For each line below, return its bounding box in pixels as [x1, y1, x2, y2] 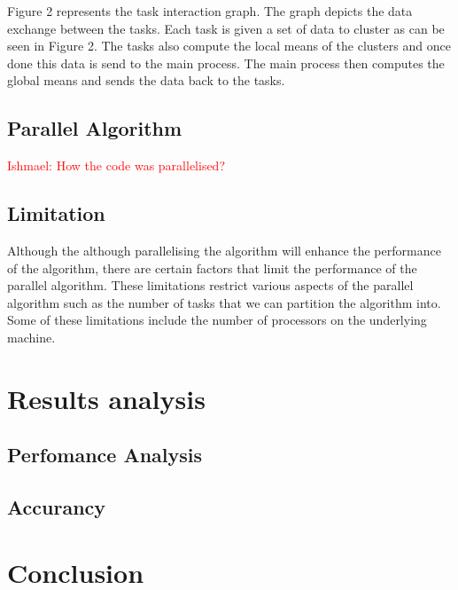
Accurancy [7, 493, 106, 521]
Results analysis [7, 380, 206, 416]
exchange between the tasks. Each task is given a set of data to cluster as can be [7, 19, 445, 37]
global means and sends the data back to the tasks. [7, 71, 285, 90]
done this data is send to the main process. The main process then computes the [7, 53, 445, 72]
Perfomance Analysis [7, 441, 203, 468]
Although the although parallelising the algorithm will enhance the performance [7, 240, 441, 259]
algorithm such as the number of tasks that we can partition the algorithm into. [7, 293, 441, 311]
